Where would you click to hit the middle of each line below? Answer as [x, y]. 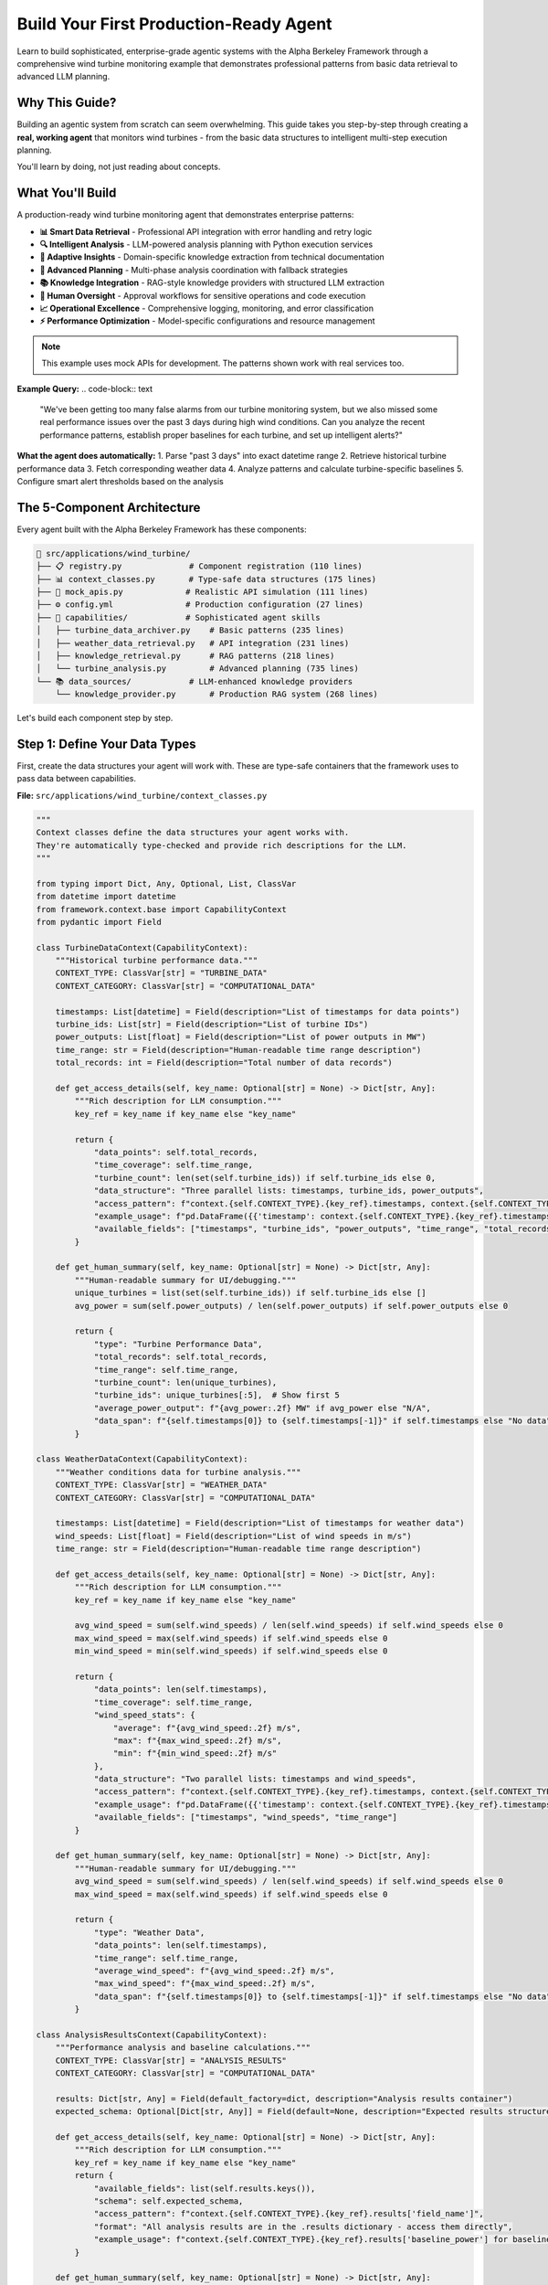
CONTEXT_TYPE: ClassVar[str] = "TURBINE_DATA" [162, 973]
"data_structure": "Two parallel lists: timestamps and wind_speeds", [255, 1779]
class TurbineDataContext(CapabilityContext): [142, 947]
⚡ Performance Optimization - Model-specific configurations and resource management [207, 321]
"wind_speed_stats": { [144, 1715]
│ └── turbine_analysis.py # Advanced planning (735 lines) [198, 669]
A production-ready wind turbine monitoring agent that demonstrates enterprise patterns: [185, 215]
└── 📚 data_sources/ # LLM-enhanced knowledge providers [195, 681]
